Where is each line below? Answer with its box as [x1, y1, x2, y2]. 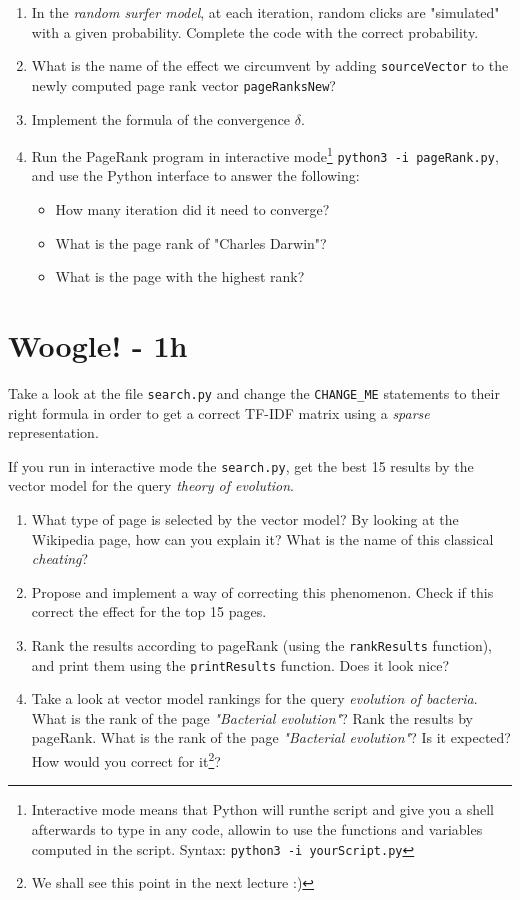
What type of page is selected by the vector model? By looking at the [31, 509, 459, 529]
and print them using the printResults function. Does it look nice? [31, 654, 450, 675]
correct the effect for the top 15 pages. [31, 601, 267, 622]
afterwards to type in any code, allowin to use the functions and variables [31, 818, 483, 839]
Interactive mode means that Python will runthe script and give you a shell [31, 799, 494, 820]
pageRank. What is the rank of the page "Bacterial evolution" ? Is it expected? [31, 727, 511, 748]
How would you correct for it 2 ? [31, 748, 221, 771]
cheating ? [31, 548, 89, 569]
